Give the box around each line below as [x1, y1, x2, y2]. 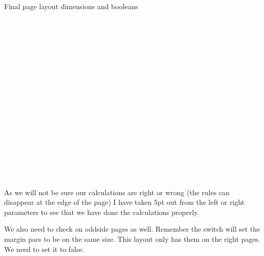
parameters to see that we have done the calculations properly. [4, 206, 199, 217]
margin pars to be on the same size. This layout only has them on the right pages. [4, 234, 260, 244]
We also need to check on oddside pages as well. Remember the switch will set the [4, 224, 260, 234]
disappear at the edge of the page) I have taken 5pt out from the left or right [4, 197, 245, 207]
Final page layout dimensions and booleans [4, 1, 138, 11]
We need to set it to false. [4, 243, 84, 254]
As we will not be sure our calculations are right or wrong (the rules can [4, 187, 230, 197]
